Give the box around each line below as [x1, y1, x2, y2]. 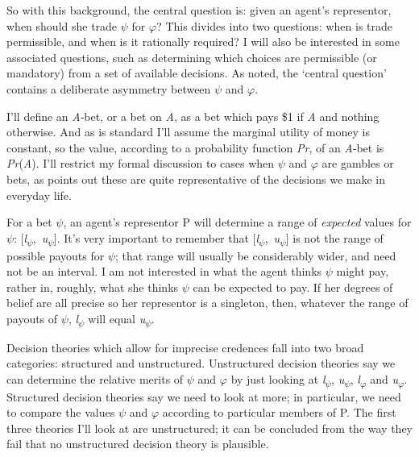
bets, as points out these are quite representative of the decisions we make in [6, 170, 385, 187]
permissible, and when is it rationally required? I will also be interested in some [6, 33, 400, 50]
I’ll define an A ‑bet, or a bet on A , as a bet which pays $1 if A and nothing [6, 107, 380, 124]
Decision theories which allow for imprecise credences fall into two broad [6, 339, 364, 355]
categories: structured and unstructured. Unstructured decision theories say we [6, 355, 396, 372]
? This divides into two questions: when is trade [156, 17, 392, 34]
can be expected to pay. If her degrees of [193, 278, 393, 295]
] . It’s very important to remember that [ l [53, 229, 259, 246]
